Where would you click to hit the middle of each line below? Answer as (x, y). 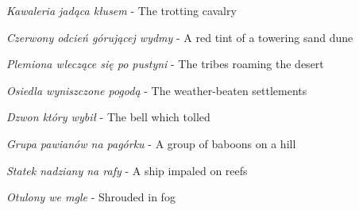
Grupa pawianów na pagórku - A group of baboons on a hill (151, 143)
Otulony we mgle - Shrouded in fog (91, 197)
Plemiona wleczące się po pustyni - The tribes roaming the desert (165, 64)
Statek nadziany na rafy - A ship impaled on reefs (127, 170)
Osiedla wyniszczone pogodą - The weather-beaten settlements (157, 90)
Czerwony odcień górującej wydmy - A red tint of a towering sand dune (180, 37)
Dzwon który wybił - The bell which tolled (108, 117)
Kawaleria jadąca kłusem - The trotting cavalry (122, 10)
